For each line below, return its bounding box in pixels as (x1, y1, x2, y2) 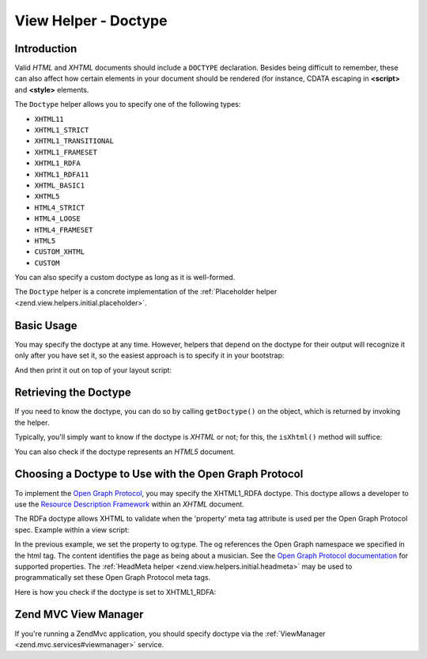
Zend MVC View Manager (14, 608, 144, 621)
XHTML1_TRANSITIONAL (34, 137, 115, 146)
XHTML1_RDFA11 (34, 170, 89, 179)
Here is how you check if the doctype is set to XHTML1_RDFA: (14, 587, 217, 597)
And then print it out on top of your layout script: (14, 365, 172, 375)
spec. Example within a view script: (14, 525, 130, 534)
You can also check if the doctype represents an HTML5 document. (14, 447, 236, 456)
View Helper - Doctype (14, 12, 168, 29)
